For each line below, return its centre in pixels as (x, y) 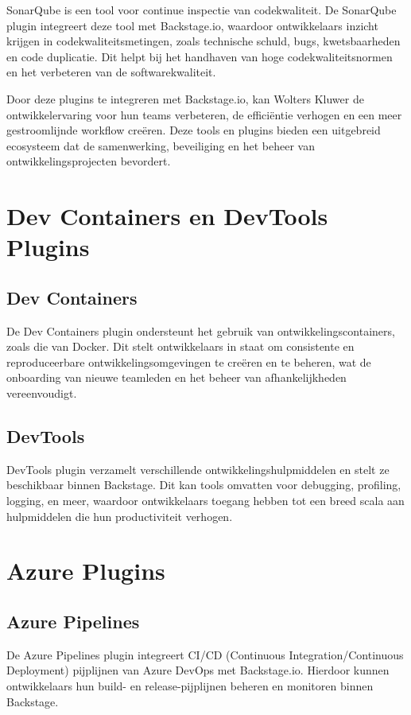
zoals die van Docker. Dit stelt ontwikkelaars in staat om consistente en (180, 346)
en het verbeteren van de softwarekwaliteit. (111, 72)
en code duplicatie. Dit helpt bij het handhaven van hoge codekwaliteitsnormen (200, 56)
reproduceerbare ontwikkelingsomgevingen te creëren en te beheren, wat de (189, 361)
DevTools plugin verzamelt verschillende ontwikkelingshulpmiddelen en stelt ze (198, 469)
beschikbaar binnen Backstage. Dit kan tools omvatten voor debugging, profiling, (204, 485)
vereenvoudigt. (42, 393)
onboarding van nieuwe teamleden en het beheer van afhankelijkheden (176, 377)
